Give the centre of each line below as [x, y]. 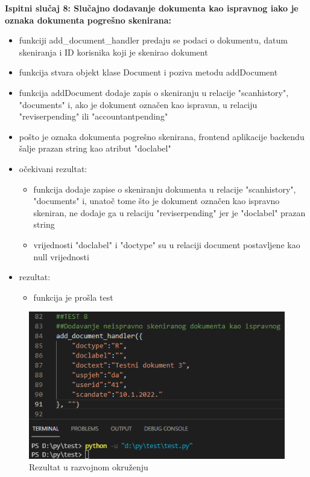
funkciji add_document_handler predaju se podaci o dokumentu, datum [153, 40]
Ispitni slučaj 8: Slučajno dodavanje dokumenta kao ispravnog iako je [152, 8]
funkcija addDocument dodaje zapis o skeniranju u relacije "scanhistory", [154, 92]
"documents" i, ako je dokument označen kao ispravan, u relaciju [138, 104]
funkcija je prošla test [73, 297]
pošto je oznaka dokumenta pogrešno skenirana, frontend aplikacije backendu [162, 136]
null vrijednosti [61, 256]
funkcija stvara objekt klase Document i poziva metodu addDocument [148, 72]
